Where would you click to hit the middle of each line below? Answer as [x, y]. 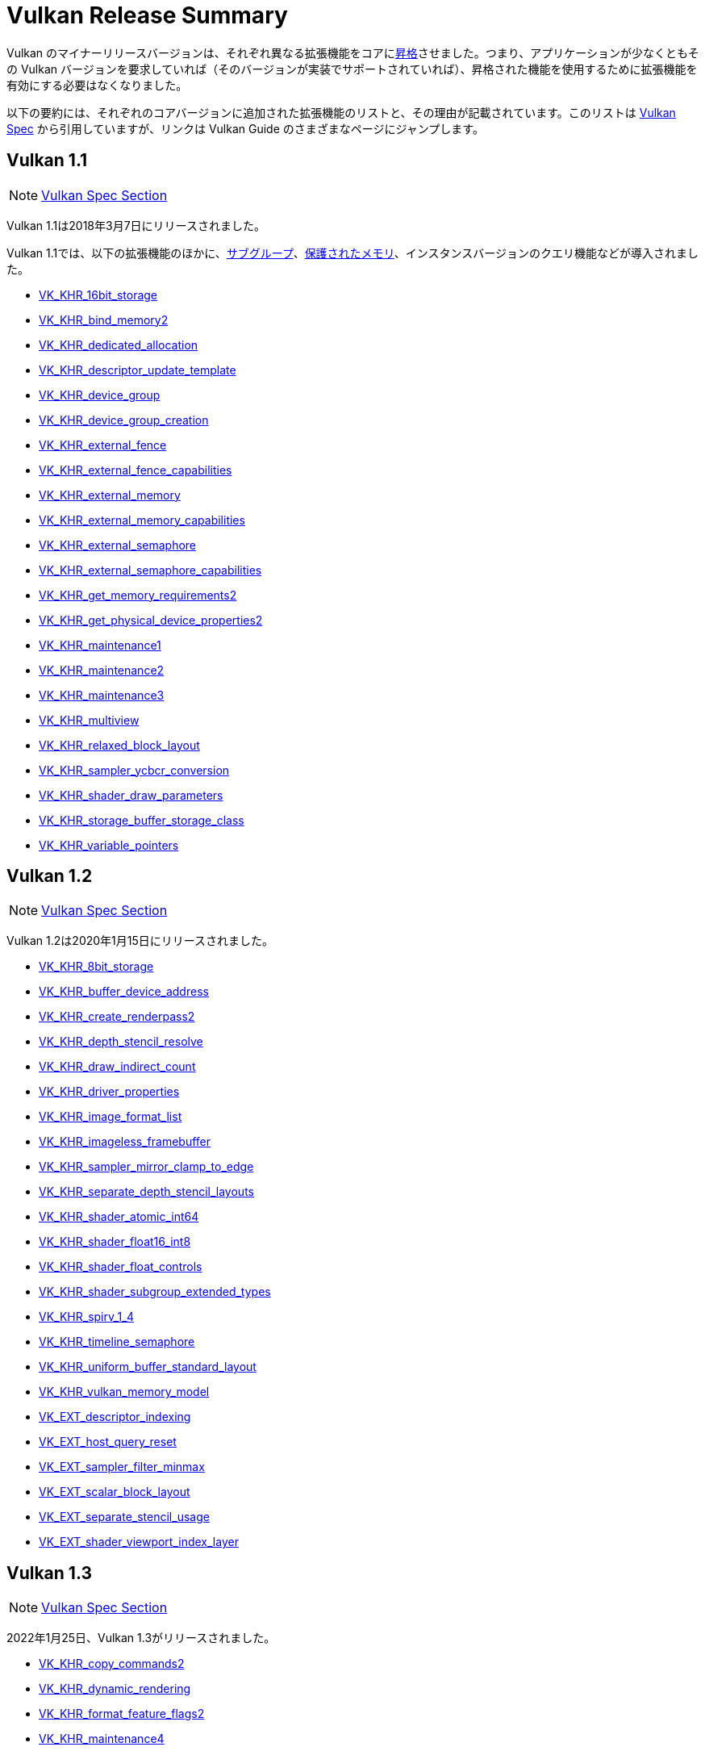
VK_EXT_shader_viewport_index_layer [139, 1542]
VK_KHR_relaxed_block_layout [119, 745]
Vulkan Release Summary [147, 15]
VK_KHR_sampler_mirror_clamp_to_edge [146, 1167]
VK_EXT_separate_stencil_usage [124, 1517]
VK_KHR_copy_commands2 [112, 1664]
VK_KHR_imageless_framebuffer [125, 1142]
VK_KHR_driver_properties [109, 1092]
